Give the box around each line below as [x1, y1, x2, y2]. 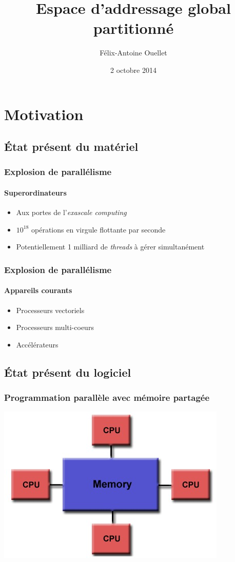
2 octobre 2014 [110, 64, 156, 75]
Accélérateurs [16, 339, 58, 350]
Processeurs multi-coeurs [16, 322, 94, 333]
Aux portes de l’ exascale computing [16, 207, 127, 218]
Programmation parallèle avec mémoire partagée [4, 391, 210, 404]
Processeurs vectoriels [16, 304, 85, 315]
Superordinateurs [4, 187, 67, 198]
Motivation [4, 103, 84, 124]
